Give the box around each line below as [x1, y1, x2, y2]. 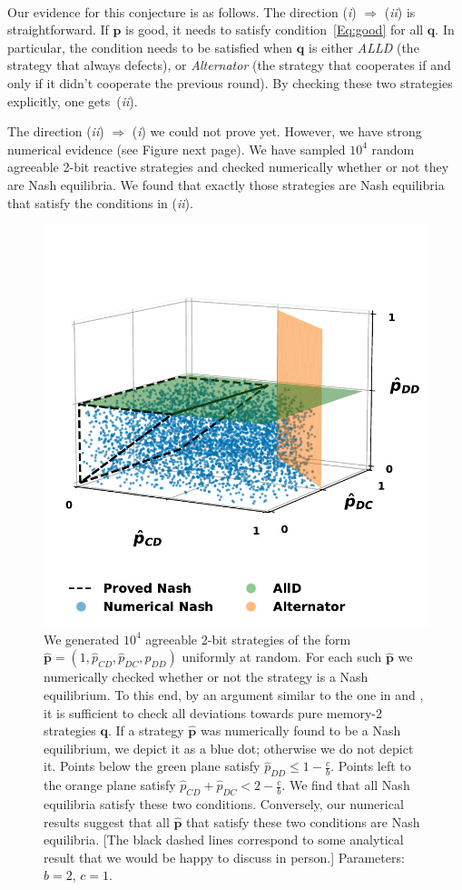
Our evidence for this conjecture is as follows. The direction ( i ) [7, 2, 357, 21]
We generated [44, 629, 120, 648]
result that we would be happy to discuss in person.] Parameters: [44, 847, 405, 866]
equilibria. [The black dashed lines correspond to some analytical [44, 830, 404, 849]
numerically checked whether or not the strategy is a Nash [44, 667, 369, 686]
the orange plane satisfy [44, 775, 176, 795]
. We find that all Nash [281, 775, 410, 795]
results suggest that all [44, 812, 170, 831]
